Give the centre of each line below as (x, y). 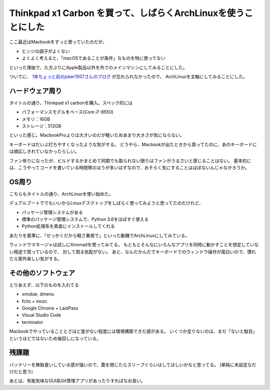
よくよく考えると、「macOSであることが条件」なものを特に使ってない (93, 58)
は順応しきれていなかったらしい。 (44, 151)
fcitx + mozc (34, 301)
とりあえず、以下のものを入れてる (44, 285)
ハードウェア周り (35, 91)
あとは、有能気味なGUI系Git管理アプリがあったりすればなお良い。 (77, 381)
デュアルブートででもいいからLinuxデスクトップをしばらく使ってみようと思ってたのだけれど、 (106, 203)
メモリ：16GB (36, 119)
